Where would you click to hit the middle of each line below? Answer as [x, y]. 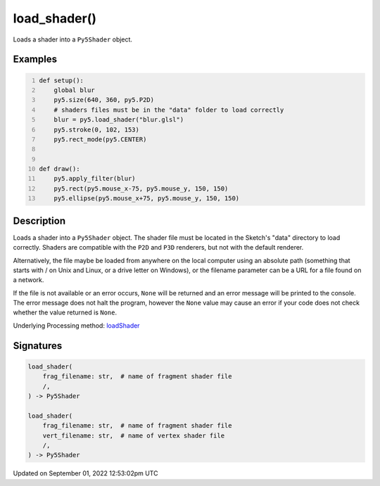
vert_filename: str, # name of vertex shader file [134, 435]
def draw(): [59, 169]
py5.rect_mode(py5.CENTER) [100, 139]
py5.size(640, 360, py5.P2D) [104, 100]
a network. [28, 280]
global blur [74, 90]
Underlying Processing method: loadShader [76, 325]
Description [39, 220]
